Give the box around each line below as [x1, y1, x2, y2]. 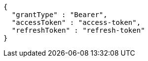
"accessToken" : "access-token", [11, 19, 141, 26]
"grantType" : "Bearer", [11, 11, 108, 19]
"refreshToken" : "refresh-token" [11, 26, 145, 34]
